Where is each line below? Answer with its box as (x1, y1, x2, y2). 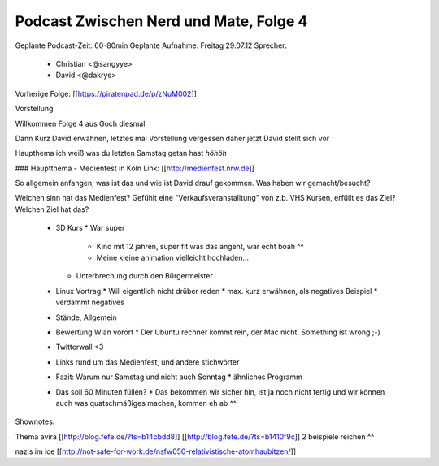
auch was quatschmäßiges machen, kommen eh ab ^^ (55, 398, 237, 408)
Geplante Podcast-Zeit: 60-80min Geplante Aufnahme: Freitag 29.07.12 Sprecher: (15, 41, 288, 50)
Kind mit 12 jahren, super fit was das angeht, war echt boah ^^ (96, 241, 304, 251)
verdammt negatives (55, 297, 125, 308)
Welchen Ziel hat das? (15, 204, 89, 214)
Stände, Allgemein (55, 313, 117, 322)
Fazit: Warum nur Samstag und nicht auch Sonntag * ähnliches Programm (55, 372, 302, 382)
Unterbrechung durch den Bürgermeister (76, 271, 213, 281)
